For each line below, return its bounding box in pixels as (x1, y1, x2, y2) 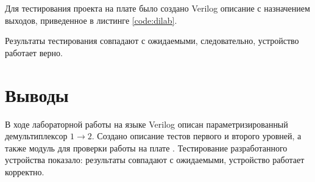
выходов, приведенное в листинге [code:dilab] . (5, 13, 177, 26)
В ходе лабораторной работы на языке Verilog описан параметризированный (5, 117, 288, 130)
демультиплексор (5, 129, 68, 142)
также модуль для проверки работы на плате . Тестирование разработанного (5, 141, 288, 154)
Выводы (5, 82, 69, 107)
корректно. (5, 165, 44, 178)
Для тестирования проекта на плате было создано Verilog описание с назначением (5, 2, 310, 14)
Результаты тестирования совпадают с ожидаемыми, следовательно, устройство (5, 34, 299, 47)
